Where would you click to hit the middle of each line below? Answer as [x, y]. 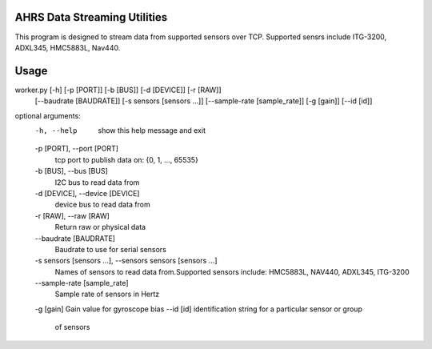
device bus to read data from [103, 205]
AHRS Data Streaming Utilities [91, 17]
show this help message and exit [152, 130]
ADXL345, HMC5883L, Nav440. [68, 47]
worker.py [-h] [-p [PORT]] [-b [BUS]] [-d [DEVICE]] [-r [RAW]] [118, 90]
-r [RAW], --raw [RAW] [72, 215]
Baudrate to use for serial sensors [111, 249]
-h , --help [56, 130]
